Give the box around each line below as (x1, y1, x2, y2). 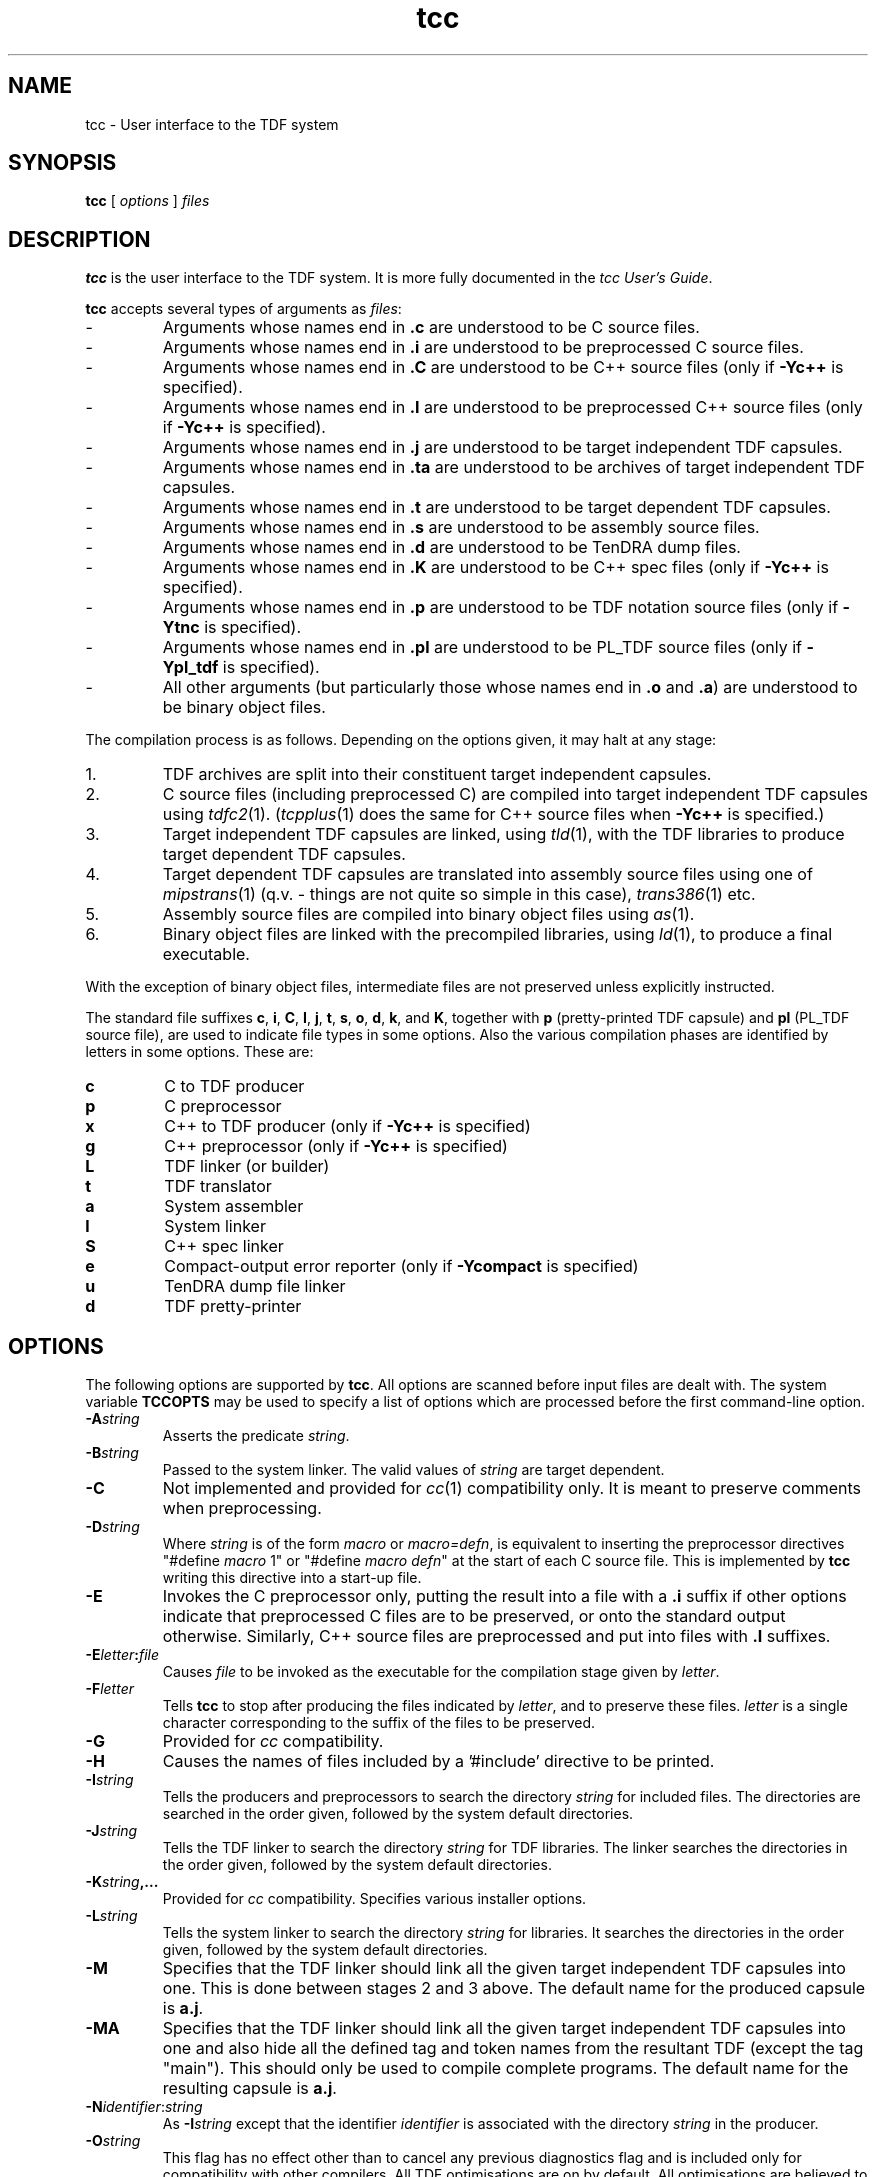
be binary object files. (162, 697, 326, 718)
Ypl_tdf (162, 657, 219, 678)
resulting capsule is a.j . (162, 2078, 337, 2099)
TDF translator (164, 1176, 272, 1197)
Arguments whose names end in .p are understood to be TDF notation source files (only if (162, 597, 839, 618)
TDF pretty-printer (164, 1296, 302, 1317)
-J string (85, 1822, 138, 1840)
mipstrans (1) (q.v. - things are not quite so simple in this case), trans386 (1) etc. (162, 884, 756, 905)
